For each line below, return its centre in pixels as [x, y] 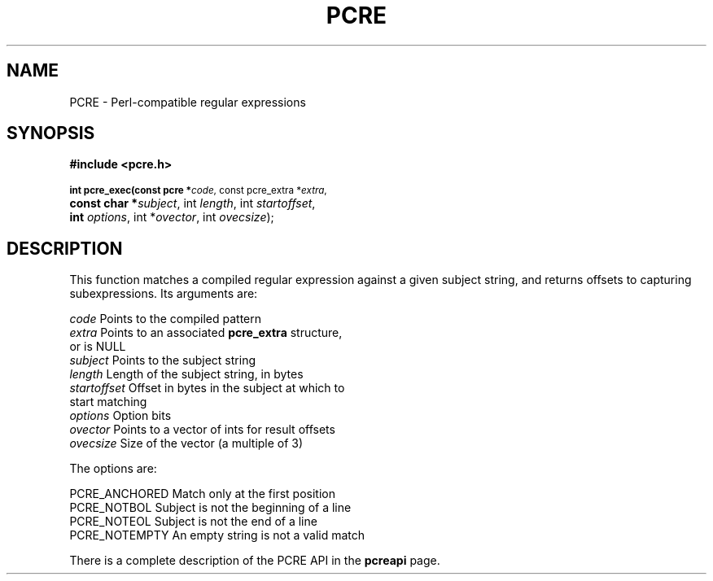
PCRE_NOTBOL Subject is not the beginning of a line [210, 508]
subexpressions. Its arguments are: [164, 294]
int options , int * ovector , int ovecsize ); [172, 217]
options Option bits [120, 416]
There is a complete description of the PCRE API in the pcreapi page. [255, 561]
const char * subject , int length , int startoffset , [192, 203]
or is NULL [98, 347]
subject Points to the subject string [162, 360]
